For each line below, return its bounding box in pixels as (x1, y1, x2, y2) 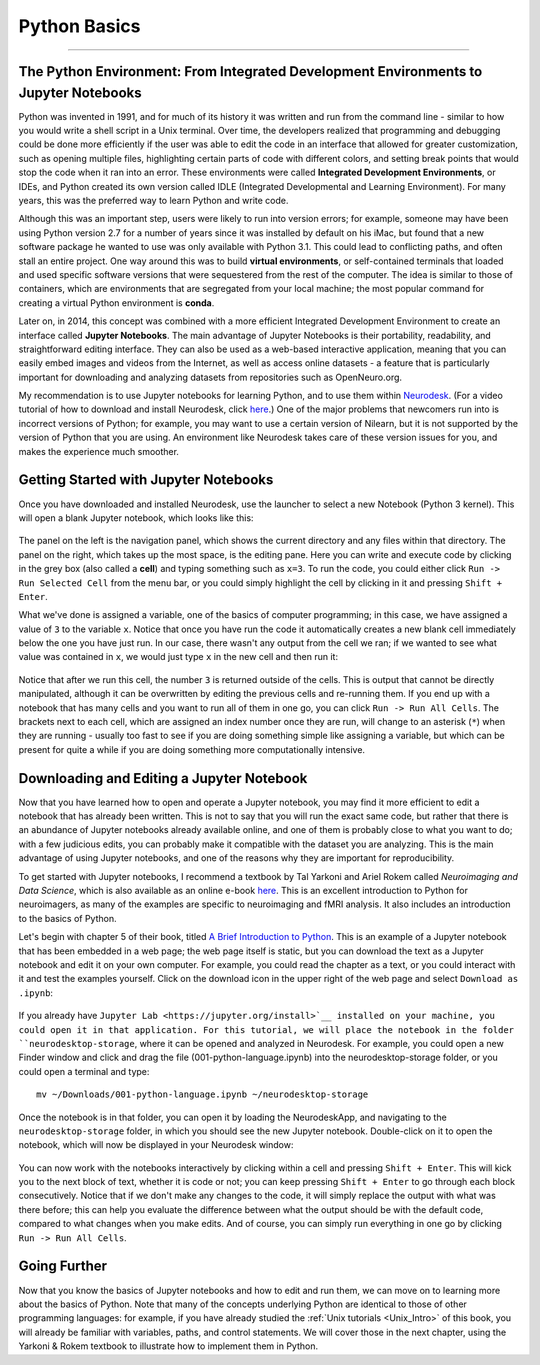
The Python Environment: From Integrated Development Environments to (18, 63, 483, 80)
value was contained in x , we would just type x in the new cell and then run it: (18, 651, 339, 663)
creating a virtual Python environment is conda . (18, 296, 215, 309)
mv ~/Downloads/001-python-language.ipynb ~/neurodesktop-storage (36, 1089, 369, 1100)
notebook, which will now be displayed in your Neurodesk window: (18, 1139, 294, 1151)
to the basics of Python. (18, 912, 117, 924)
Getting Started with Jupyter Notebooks (18, 471, 274, 489)
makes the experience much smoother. (18, 445, 180, 457)
